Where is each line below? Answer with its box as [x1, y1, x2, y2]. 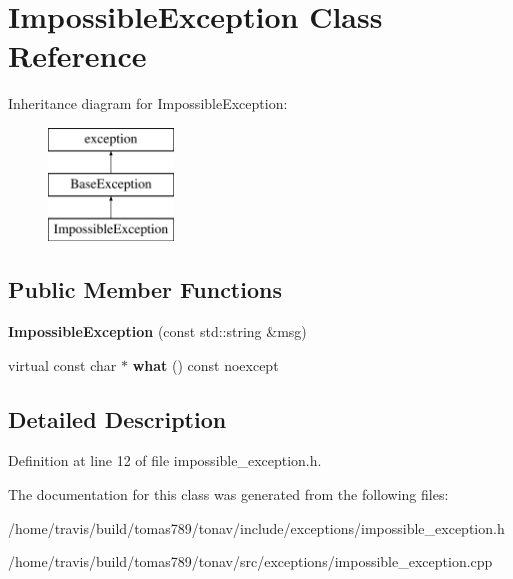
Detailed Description [8, 403, 227, 434]
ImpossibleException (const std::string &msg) [8, 321, 307, 342]
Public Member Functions [8, 274, 282, 305]
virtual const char [8, 354, 117, 375]
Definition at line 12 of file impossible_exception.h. [8, 450, 322, 471]
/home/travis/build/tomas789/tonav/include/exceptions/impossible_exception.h [8, 517, 505, 538]
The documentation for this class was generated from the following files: [8, 484, 449, 505]
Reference [8, 35, 147, 76]
